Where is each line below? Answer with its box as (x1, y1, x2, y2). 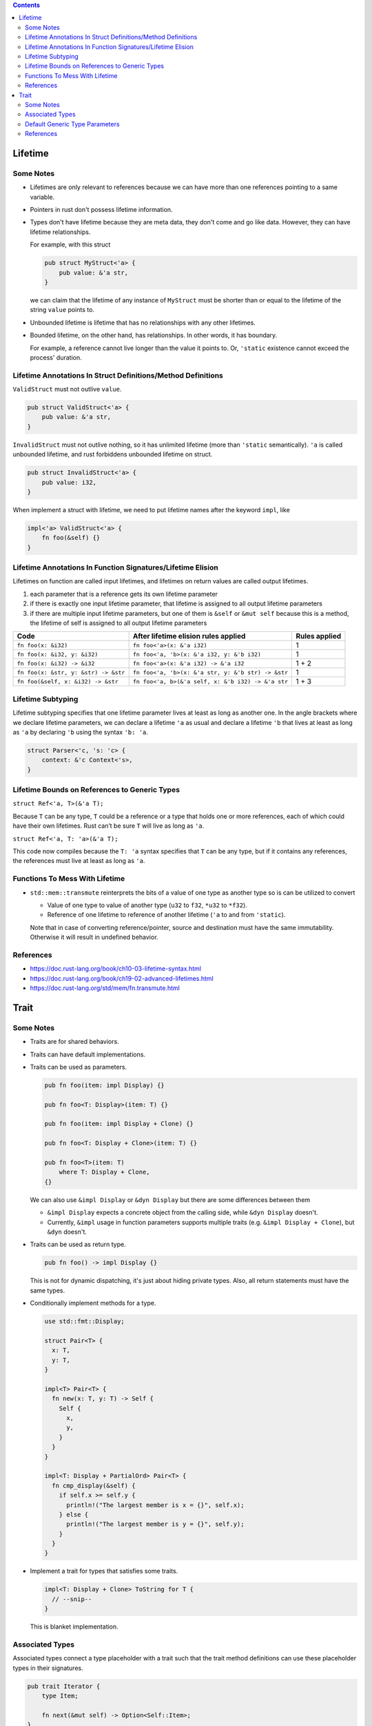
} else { (59, 1511, 89, 1518)
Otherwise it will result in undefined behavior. (30, 933, 158, 942)
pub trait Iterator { (27, 1682, 101, 1690)
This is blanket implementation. (30, 1622, 118, 1631)
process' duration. (30, 353, 82, 362)
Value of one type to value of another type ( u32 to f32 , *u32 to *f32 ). (47, 901, 247, 909)
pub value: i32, (41, 478, 96, 486)
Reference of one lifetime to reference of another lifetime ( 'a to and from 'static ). (47, 911, 286, 919)
